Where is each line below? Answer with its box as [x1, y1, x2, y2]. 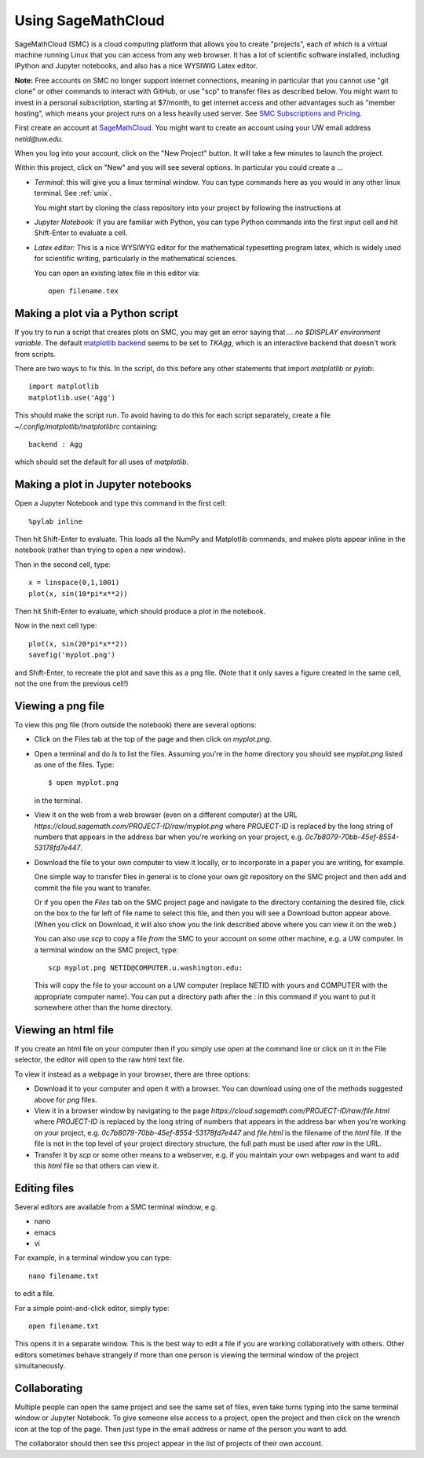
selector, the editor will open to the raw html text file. [14, 1055, 185, 1065]
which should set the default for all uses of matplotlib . [14, 457, 189, 467]
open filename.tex [48, 286, 119, 295]
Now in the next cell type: [14, 621, 97, 631]
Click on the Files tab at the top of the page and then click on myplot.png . [34, 735, 272, 744]
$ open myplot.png [48, 779, 119, 787]
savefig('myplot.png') [28, 650, 116, 660]
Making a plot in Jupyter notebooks [14, 478, 192, 492]
